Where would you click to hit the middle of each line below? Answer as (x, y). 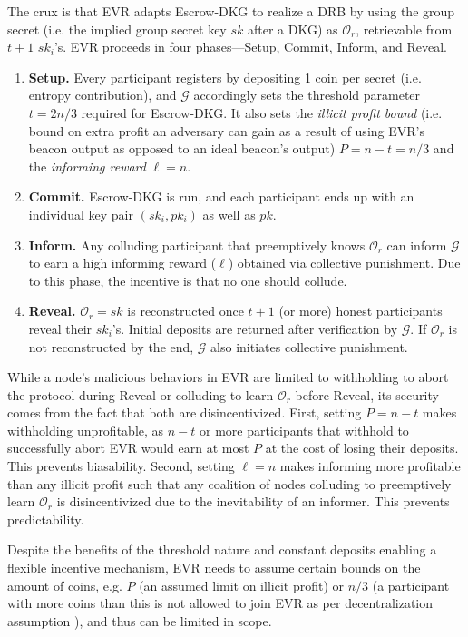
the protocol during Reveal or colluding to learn (141, 394)
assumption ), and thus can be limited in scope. (140, 620)
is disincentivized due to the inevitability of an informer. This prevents (253, 501)
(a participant (411, 585)
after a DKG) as (292, 29)
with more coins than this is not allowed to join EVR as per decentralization (220, 603)
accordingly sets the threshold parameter (307, 95)
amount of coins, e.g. (65, 585)
